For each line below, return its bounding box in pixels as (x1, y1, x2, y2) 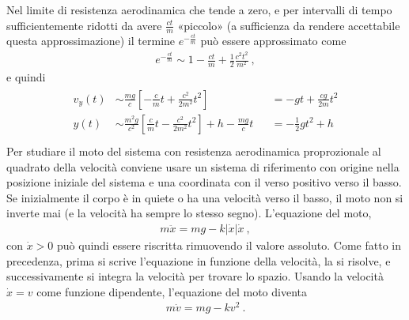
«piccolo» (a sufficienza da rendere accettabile (177, 17, 400, 33)
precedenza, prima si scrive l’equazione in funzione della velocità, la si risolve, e (6, 252, 391, 269)
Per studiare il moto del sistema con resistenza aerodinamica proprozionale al (6, 142, 381, 159)
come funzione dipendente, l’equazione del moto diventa (36, 283, 307, 299)
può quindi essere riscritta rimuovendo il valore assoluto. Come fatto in (57, 236, 401, 253)
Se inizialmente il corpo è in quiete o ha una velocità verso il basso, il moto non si (6, 189, 403, 205)
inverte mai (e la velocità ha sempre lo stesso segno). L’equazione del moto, (6, 205, 372, 221)
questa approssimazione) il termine (6, 32, 176, 49)
